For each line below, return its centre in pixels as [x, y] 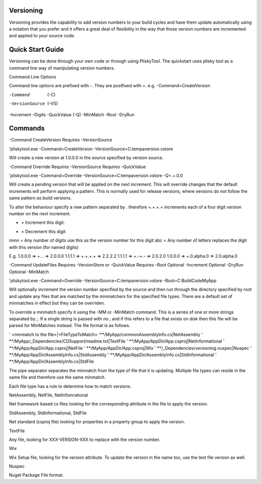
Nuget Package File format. [36, 475]
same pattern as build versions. [41, 198]
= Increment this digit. [43, 222]
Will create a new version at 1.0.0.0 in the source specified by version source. [86, 158]
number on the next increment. [40, 214]
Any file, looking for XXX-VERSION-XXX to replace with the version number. [85, 439]
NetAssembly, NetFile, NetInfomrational [49, 395]
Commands [27, 128]
